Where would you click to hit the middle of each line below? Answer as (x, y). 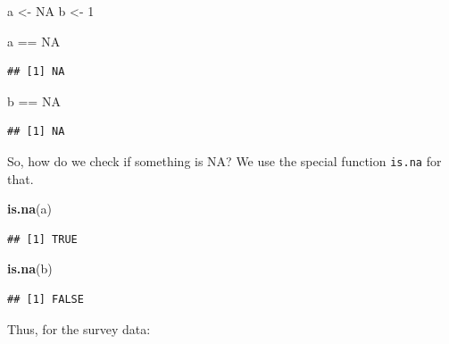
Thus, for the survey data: (79, 328)
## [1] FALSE (46, 299)
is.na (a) (29, 209)
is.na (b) (30, 268)
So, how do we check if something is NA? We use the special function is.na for (224, 160)
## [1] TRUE (42, 239)
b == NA (34, 101)
